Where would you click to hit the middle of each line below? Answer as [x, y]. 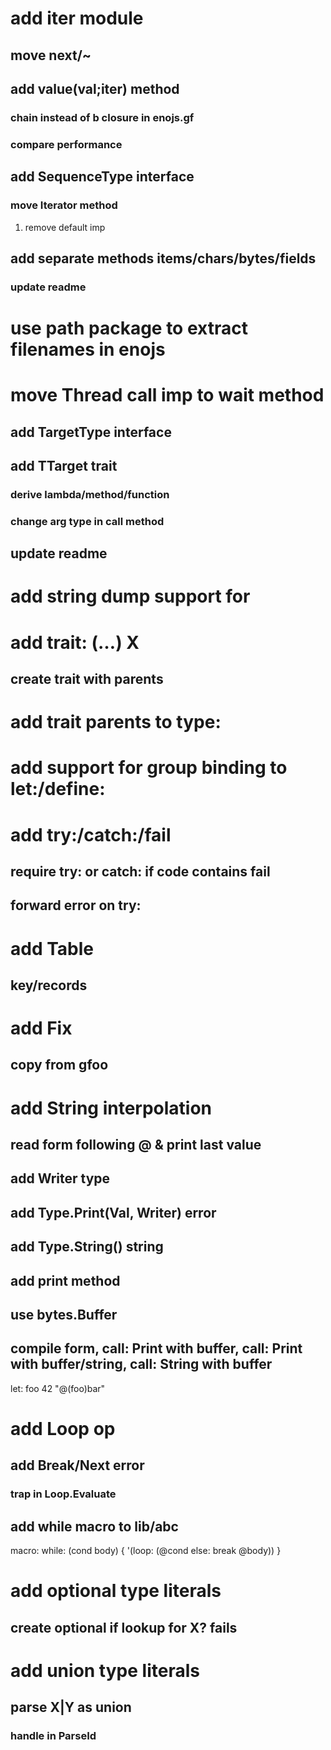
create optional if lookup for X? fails [124, 1627]
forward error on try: [76, 905]
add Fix [41, 1028]
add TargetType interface [91, 432]
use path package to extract [129, 328]
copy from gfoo [59, 1065]
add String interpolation [111, 1108]
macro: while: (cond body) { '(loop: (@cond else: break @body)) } [146, 1551]
